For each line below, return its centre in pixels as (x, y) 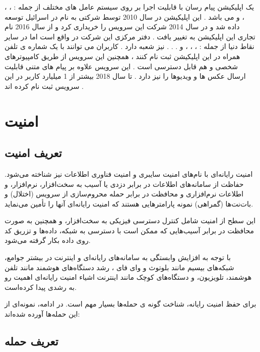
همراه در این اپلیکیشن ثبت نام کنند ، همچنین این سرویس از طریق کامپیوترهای (122, 56)
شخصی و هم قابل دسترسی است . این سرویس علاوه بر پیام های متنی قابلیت (121, 66)
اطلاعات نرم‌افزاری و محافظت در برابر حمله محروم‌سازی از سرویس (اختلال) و (124, 194)
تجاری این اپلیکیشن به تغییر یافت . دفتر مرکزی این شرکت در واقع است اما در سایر (130, 36)
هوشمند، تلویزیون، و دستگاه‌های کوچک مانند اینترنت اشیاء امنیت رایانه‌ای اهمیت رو (128, 277)
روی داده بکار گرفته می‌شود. (48, 240)
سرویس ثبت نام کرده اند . (44, 86)
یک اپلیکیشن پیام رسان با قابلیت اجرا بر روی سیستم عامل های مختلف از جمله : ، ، (129, 7)
